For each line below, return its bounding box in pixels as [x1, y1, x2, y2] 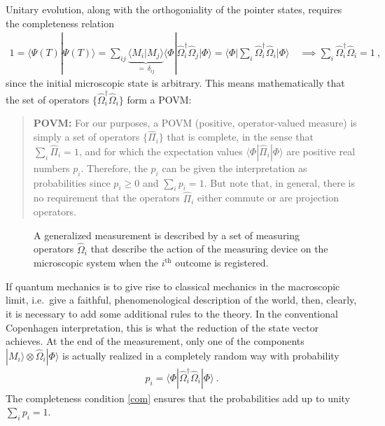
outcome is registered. [175, 255, 269, 270]
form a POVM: [127, 92, 192, 106]
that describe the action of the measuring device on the [90, 241, 328, 256]
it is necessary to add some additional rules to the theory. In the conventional [6, 306, 338, 320]
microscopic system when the [34, 255, 158, 270]
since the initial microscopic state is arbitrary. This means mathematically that [6, 76, 345, 90]
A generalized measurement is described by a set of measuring [34, 227, 300, 242]
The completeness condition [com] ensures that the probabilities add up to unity [6, 390, 351, 405]
